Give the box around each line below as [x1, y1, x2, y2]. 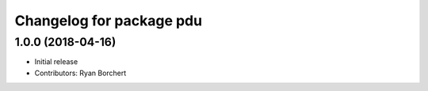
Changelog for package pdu [14, 12, 202, 29]
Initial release [34, 57, 78, 66]
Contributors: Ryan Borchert [34, 68, 127, 78]
